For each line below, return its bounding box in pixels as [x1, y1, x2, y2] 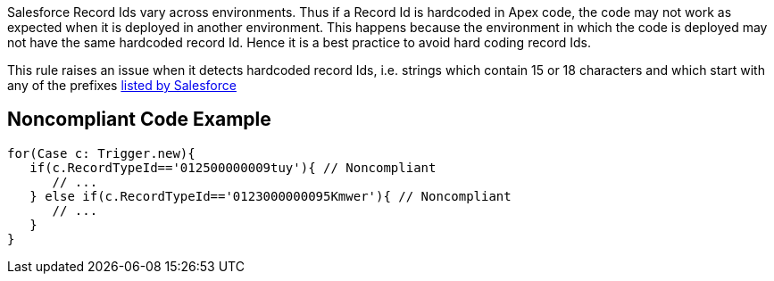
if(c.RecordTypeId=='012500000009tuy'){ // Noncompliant [29, 160, 437, 175]
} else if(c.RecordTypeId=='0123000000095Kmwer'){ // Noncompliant [29, 188, 512, 203]
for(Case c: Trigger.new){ [7, 145, 196, 161]
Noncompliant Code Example [7, 108, 271, 131]
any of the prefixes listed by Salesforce [7, 78, 237, 93]
